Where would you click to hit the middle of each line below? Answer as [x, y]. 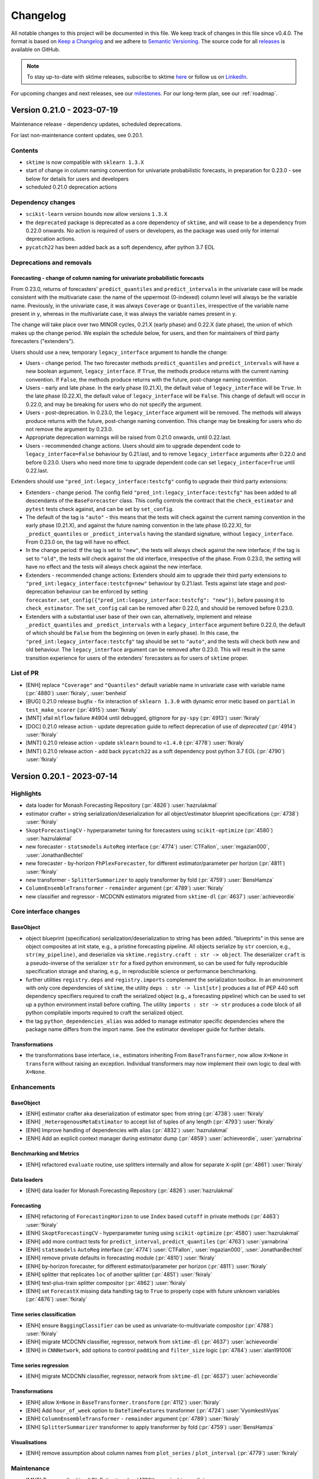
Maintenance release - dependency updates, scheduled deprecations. [97, 124]
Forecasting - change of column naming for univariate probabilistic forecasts [108, 278]
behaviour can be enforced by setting [102, 592]
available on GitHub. [35, 50]
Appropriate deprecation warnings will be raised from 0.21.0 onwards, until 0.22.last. [128, 437]
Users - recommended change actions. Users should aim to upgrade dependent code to [133, 445]
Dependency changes [43, 202]
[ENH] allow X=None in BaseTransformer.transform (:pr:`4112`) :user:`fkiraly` [123, 1402]
